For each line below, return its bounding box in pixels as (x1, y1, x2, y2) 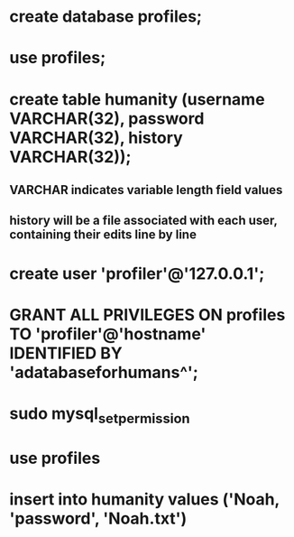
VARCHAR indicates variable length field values (9, 182, 283, 198)
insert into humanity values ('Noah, (9, 489, 280, 509)
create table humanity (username (9, 88, 265, 109)
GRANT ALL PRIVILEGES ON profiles (9, 304, 286, 325)
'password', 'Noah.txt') (9, 508, 188, 529)
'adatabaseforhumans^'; (9, 362, 198, 383)
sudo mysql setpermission (9, 403, 191, 427)
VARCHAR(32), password (9, 108, 205, 128)
